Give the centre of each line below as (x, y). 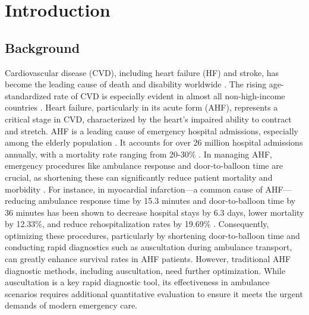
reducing (21, 201)
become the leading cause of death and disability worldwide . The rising (136, 84)
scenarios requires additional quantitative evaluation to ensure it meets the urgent (154, 293)
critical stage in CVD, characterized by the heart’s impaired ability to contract (148, 119)
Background (42, 47)
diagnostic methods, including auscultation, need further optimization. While (145, 270)
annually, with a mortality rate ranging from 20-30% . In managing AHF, (138, 154)
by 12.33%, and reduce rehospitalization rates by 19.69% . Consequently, (137, 224)
